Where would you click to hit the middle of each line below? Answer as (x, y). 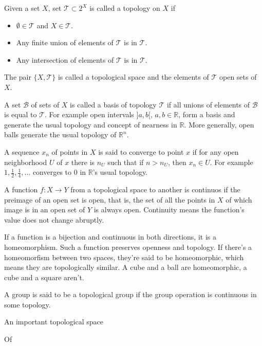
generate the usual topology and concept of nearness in (91, 124)
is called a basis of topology (113, 104)
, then (177, 162)
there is (83, 162)
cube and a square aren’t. (44, 277)
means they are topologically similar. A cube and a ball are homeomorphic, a (126, 267)
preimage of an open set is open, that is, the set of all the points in (110, 199)
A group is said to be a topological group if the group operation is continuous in (130, 294)
